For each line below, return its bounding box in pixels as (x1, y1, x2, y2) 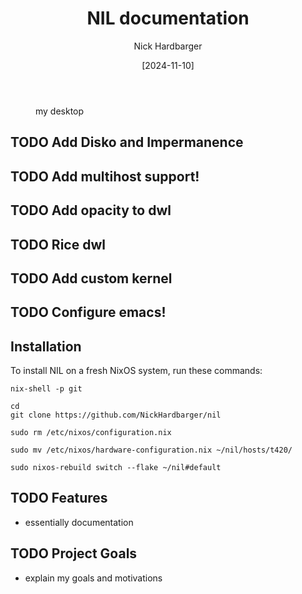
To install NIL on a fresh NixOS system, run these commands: (10, 365, 263, 377)
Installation (10, 338, 82, 355)
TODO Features (10, 490, 108, 507)
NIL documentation (86, 7, 250, 30)
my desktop (35, 105, 85, 117)
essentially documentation (24, 516, 134, 528)
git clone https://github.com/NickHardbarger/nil (10, 410, 222, 421)
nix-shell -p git (10, 384, 83, 394)
